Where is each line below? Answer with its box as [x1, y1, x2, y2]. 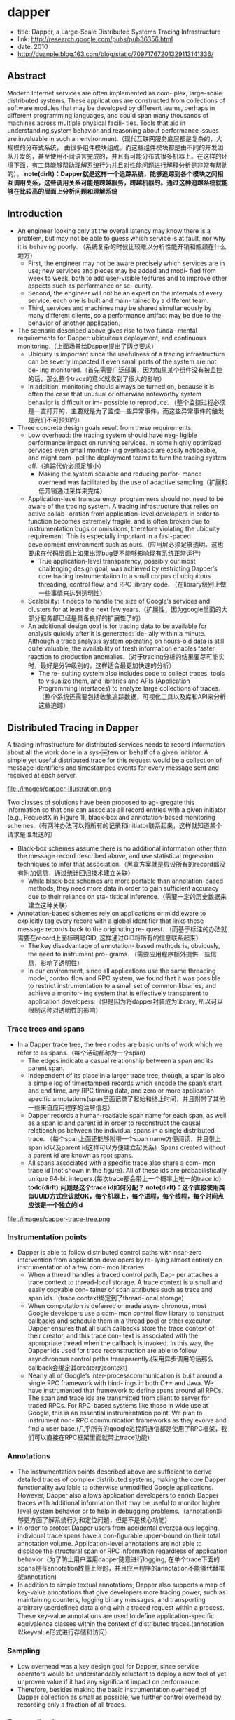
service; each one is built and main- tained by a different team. [27, 296, 209, 305]
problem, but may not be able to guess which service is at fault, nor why [17, 234, 226, 242]
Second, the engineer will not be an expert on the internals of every [27, 288, 222, 297]
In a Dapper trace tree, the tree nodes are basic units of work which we [17, 1040, 223, 1048]
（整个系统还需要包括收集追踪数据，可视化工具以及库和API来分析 [38, 692, 226, 700]
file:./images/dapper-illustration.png [7, 785, 111, 793]
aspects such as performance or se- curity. [27, 281, 153, 290]
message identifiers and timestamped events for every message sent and [7, 764, 219, 772]
